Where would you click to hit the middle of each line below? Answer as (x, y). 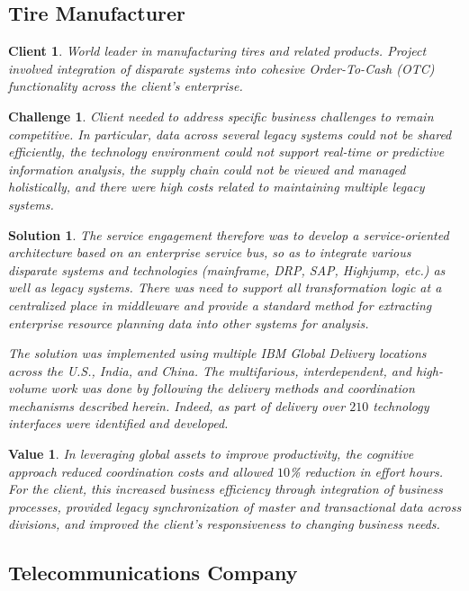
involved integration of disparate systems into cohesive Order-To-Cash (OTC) (221, 68)
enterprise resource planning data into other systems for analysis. (189, 322)
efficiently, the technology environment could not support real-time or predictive (226, 152)
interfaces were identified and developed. (118, 423)
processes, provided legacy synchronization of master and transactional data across (235, 506)
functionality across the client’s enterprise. (126, 86)
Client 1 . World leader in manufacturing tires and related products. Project (217, 51)
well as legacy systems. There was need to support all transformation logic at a (225, 287)
